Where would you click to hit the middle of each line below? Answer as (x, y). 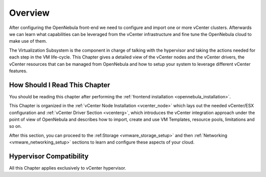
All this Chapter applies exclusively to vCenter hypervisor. (68, 168)
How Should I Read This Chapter (60, 85)
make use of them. (28, 41)
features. (18, 71)
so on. (16, 126)
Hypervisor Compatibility (49, 156)
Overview (29, 13)
